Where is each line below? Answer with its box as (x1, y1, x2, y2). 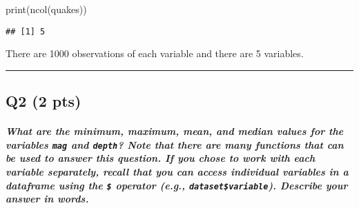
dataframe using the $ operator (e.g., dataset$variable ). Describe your (6, 178, 348, 192)
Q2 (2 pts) (6, 90, 81, 112)
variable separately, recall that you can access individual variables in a (6, 165, 349, 179)
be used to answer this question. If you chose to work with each (6, 151, 316, 165)
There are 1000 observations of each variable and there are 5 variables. (6, 46, 304, 61)
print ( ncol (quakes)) (6, 2, 87, 16)
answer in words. (6, 191, 89, 206)
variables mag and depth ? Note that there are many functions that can (6, 137, 344, 152)
